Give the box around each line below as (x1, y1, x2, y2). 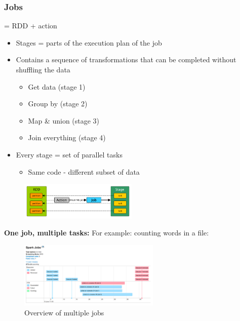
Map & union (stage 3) (28, 115, 100, 126)
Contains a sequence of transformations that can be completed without (16, 54, 236, 65)
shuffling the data (16, 64, 70, 74)
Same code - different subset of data (28, 166, 140, 177)
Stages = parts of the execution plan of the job (16, 37, 162, 48)
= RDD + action (4, 20, 57, 31)
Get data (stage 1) (28, 81, 86, 92)
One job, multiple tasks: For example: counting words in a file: (4, 227, 209, 238)
